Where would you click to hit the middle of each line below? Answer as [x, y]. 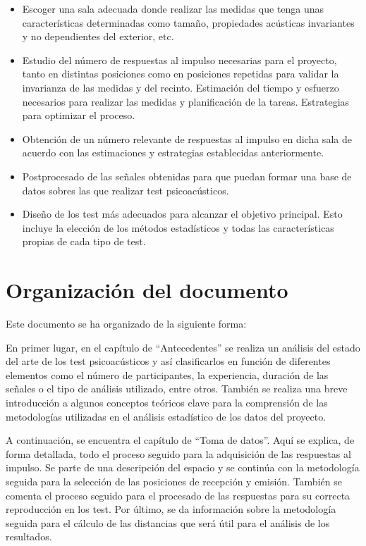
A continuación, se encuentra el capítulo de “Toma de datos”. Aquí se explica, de [180, 440]
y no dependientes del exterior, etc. [98, 36]
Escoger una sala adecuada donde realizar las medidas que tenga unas [173, 8]
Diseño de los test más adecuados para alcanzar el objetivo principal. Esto [182, 214]
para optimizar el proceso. [79, 115]
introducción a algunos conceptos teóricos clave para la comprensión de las [167, 402]
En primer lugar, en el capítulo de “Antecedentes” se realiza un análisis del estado [183, 347]
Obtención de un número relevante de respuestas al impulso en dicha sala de [187, 138]
